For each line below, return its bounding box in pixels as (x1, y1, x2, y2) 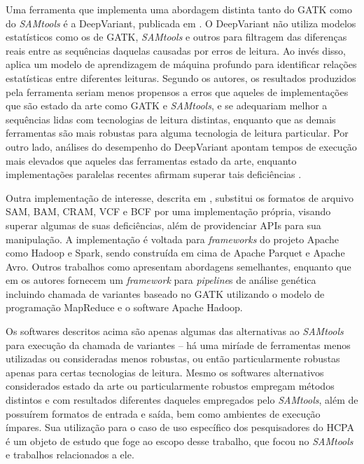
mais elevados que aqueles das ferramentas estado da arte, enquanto (6, 153, 297, 168)
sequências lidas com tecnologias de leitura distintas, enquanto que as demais (6, 111, 336, 126)
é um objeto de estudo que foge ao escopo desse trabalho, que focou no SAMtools (6, 433, 353, 448)
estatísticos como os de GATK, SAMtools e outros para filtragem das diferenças (6, 29, 347, 44)
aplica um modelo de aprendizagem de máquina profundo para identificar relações (6, 57, 357, 71)
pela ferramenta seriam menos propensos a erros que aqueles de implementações (6, 84, 349, 99)
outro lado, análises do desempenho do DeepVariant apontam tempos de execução (6, 139, 357, 153)
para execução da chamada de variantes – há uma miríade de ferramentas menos (6, 337, 351, 352)
